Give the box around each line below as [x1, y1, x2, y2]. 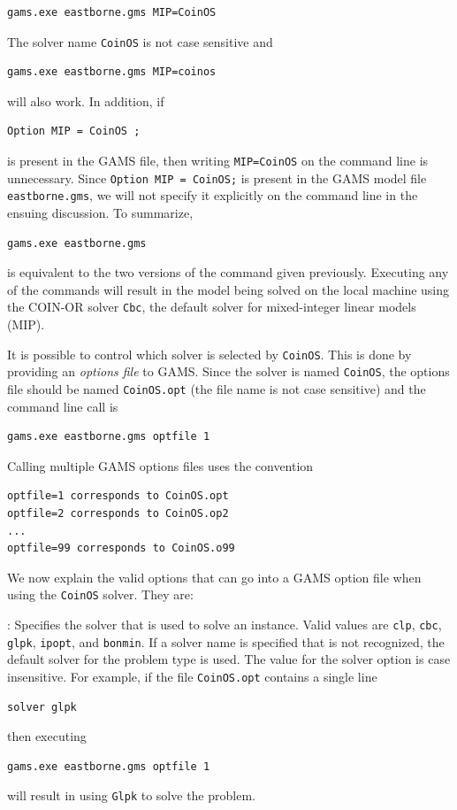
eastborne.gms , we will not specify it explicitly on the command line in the [7, 186, 418, 204]
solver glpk [7, 700, 77, 714]
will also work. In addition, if [7, 91, 164, 110]
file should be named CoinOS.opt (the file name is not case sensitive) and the [7, 379, 426, 397]
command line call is [7, 397, 118, 415]
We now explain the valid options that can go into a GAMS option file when [7, 567, 422, 586]
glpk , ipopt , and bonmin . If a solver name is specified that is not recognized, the [7, 632, 445, 651]
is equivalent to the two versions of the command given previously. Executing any [7, 263, 449, 282]
